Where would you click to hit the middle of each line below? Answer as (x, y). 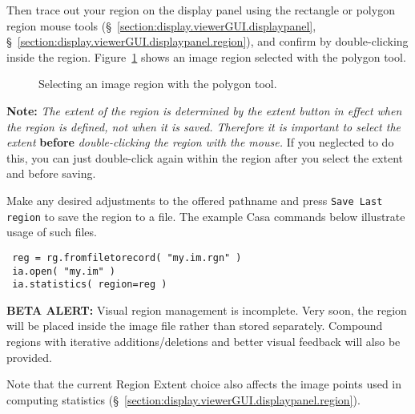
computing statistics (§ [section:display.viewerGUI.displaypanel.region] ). (183, 399)
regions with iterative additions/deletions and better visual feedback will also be (203, 341)
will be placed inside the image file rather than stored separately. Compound (195, 326)
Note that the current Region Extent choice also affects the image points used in (204, 384)
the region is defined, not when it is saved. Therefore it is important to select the (204, 126)
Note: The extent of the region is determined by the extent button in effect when (204, 110)
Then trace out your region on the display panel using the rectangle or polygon (201, 10)
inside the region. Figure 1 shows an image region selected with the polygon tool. (206, 56)
